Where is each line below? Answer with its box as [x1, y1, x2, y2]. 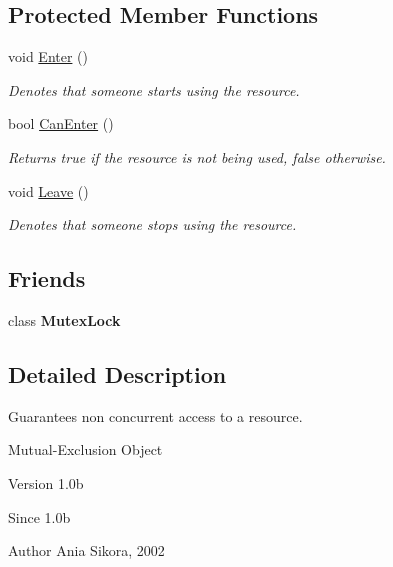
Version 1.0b [8, 472, 84, 493]
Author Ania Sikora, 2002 [8, 540, 165, 561]
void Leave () [8, 180, 89, 201]
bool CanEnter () [8, 113, 114, 134]
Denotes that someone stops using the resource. [8, 214, 297, 235]
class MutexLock [8, 309, 121, 330]
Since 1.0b [8, 506, 71, 527]
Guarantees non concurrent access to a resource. [8, 405, 303, 426]
